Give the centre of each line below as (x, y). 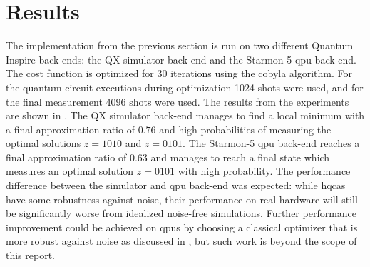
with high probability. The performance (264, 171)
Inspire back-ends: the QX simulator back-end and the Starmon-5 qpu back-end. (181, 59)
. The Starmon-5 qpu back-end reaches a (271, 143)
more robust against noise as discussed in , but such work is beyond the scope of (181, 241)
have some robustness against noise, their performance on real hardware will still (182, 199)
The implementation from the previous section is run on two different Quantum (180, 45)
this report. (31, 255)
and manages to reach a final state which (240, 157)
